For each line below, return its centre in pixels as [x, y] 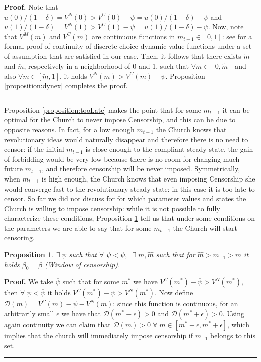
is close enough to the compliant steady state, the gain [169, 149]
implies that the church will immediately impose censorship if [99, 336]
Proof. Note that [31, 7]
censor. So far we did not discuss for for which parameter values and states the [125, 198]
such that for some [91, 282]
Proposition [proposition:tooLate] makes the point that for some [103, 110]
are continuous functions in [133, 36]
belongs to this [233, 336]
